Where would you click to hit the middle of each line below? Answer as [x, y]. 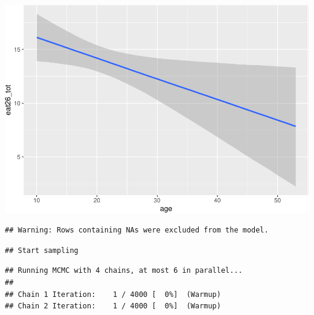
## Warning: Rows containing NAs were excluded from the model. [137, 230]
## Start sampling [42, 250]
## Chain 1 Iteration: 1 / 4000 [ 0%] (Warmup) [113, 294]
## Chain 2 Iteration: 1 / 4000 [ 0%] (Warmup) [113, 306]
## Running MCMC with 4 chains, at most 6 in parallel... [124, 271]
